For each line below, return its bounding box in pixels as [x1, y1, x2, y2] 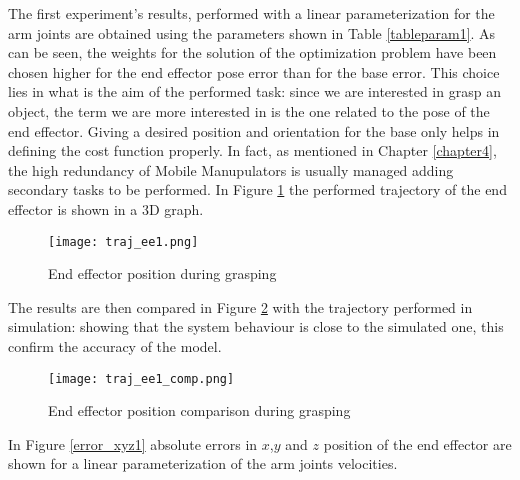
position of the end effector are [323, 433, 512, 454]
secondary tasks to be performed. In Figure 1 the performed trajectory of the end [8, 179, 507, 200]
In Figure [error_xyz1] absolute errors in [8, 433, 258, 454]
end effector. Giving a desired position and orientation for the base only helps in [8, 120, 500, 141]
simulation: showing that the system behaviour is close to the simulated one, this [8, 316, 504, 337]
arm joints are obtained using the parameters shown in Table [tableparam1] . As [8, 22, 496, 43]
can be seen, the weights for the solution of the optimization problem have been [8, 42, 497, 63]
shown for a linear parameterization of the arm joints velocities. [8, 453, 398, 474]
